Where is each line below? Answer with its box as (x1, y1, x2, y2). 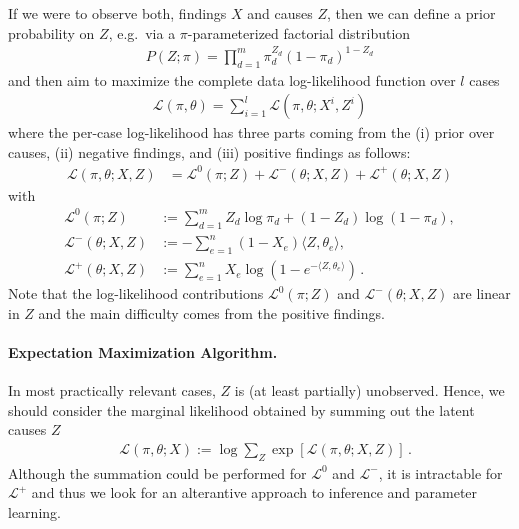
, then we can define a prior (327, 3, 496, 23)
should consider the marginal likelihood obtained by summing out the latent (8, 399, 475, 420)
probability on (8, 22, 95, 43)
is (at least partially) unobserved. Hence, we (234, 380, 505, 401)
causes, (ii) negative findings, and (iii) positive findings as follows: (8, 141, 411, 162)
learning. (8, 501, 61, 522)
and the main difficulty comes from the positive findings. (38, 302, 385, 323)
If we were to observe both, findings (8, 3, 227, 23)
